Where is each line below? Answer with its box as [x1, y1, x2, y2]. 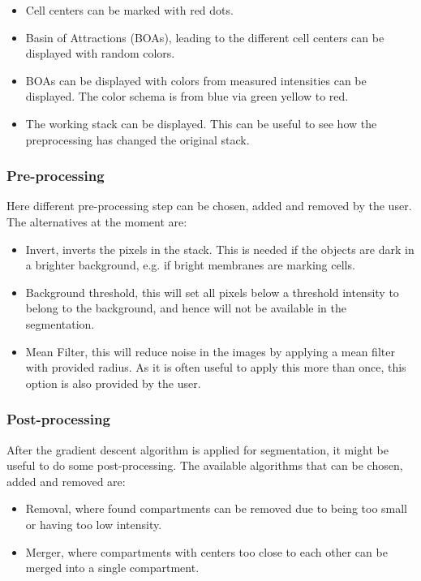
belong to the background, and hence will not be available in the [25, 299, 346, 316]
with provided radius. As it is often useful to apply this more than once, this [25, 359, 406, 376]
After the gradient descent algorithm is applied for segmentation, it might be [6, 441, 389, 458]
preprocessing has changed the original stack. [25, 131, 250, 148]
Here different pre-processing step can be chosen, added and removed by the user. [6, 197, 412, 214]
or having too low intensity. [25, 515, 162, 532]
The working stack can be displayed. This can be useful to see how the [25, 114, 377, 131]
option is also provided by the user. [25, 374, 201, 391]
